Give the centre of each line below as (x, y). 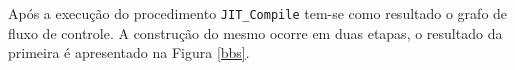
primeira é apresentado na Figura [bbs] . (129, 52)
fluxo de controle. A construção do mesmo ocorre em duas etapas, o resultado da (255, 32)
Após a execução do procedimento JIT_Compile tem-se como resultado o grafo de (258, 13)
